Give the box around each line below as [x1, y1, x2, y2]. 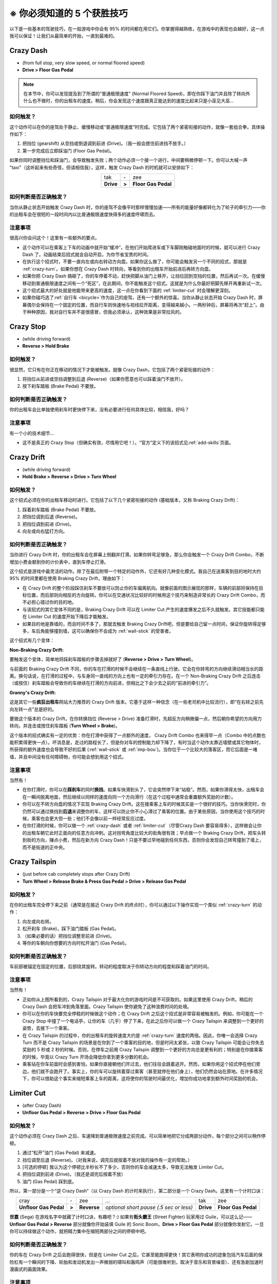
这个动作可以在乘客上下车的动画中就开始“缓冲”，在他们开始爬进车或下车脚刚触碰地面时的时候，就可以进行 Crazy [22, 244, 261, 250]
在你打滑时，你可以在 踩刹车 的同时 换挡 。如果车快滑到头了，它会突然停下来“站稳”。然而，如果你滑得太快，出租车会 [22, 786, 265, 793]
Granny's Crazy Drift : [9, 689, 56, 695]
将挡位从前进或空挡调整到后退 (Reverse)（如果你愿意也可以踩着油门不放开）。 [22, 375, 186, 382]
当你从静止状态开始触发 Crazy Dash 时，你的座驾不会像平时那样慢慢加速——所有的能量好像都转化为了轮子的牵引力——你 [9, 204, 266, 210]
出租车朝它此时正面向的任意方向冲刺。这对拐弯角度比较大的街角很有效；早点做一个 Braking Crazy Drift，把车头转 [26, 829, 266, 836]
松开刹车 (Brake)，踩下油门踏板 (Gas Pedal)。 [22, 926, 119, 932]
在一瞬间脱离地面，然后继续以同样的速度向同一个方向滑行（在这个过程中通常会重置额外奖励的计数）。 [22, 794, 236, 800]
